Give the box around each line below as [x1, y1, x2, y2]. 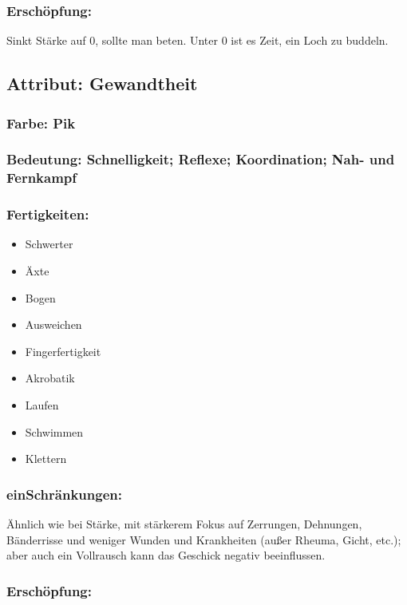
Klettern [25, 450, 67, 467]
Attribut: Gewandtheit [6, 71, 198, 96]
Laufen [25, 396, 59, 413]
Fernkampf [6, 168, 77, 188]
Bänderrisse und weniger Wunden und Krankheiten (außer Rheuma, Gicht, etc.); [6, 531, 401, 548]
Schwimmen [25, 423, 84, 440]
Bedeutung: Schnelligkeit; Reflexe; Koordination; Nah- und [6, 149, 395, 169]
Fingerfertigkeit [25, 342, 101, 359]
